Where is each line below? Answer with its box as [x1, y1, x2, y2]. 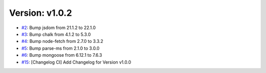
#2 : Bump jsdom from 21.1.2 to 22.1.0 [21, 25, 96, 31]
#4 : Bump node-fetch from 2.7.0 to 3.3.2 [21, 38, 103, 44]
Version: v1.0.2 [9, 7, 72, 18]
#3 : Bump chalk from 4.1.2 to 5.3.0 [21, 31, 91, 37]
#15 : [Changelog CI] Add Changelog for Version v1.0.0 [21, 59, 132, 65]
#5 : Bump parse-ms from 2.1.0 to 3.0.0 [21, 45, 100, 51]
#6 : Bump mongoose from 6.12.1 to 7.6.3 [21, 52, 102, 58]
